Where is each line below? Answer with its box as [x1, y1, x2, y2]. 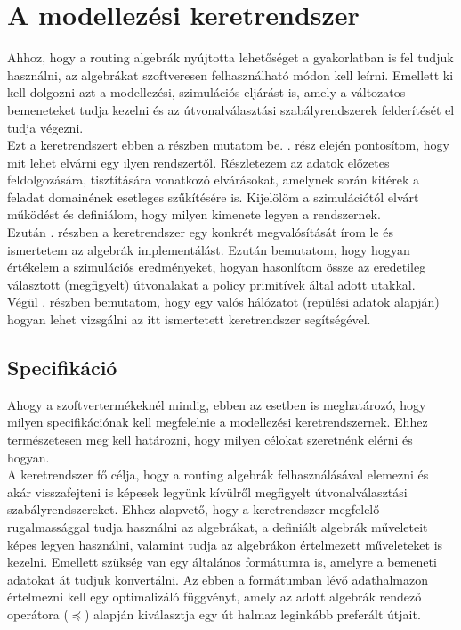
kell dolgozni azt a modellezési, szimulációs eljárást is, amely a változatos [7, 83, 406, 102]
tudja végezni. [7, 118, 84, 136]
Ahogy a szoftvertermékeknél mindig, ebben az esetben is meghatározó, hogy [7, 395, 426, 413]
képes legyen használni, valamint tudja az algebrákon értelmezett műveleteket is [7, 535, 443, 553]
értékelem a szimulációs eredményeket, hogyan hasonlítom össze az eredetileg [7, 258, 426, 276]
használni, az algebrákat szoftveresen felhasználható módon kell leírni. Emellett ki [7, 65, 454, 84]
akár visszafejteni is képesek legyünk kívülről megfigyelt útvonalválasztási [7, 482, 408, 501]
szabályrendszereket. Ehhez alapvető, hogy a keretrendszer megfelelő [7, 500, 380, 519]
